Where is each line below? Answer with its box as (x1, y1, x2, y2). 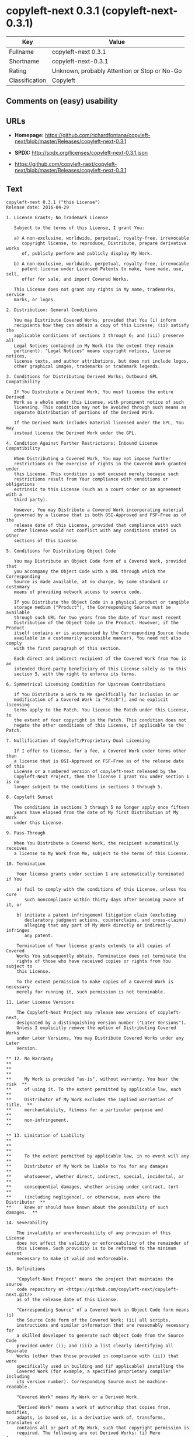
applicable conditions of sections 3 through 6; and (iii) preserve (13, 332, 184, 338)
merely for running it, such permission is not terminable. (16, 989, 166, 995)
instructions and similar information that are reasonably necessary (16, 1322, 190, 1328)
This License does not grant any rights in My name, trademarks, (13, 286, 176, 292)
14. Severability (6, 1220, 48, 1225)
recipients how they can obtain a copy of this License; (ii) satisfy (13, 322, 190, 328)
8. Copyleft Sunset (6, 794, 54, 800)
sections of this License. (13, 537, 80, 543)
